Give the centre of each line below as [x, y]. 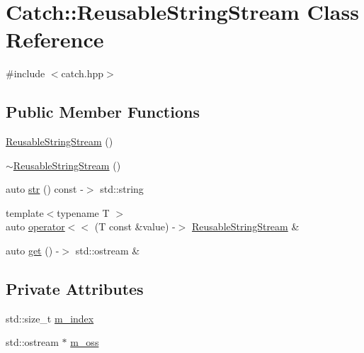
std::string [122, 189]
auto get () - [33, 251]
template [25, 212]
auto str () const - [45, 189]
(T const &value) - [135, 226]
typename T [83, 212]
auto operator [35, 226]
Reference [55, 39]
